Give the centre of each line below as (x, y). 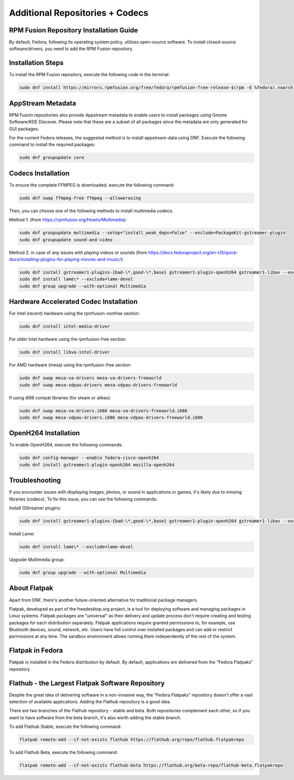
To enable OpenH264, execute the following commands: (66, 445)
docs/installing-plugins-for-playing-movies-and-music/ (65, 259)
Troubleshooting (35, 481)
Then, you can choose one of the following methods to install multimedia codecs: (91, 211)
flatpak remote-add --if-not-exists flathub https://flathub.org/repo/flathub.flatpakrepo (132, 740)
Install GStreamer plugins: (35, 508)
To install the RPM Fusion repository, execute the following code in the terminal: (89, 75)
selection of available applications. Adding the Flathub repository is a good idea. (90, 702)
